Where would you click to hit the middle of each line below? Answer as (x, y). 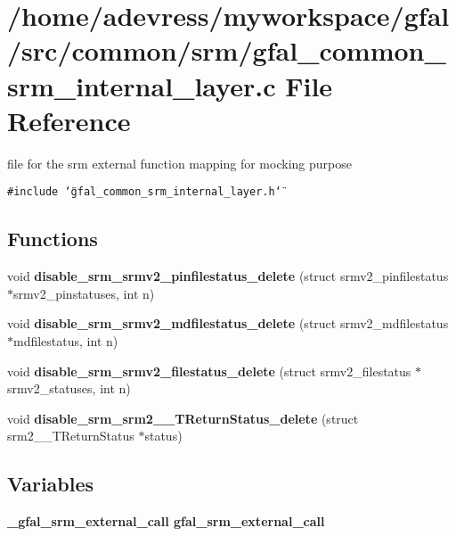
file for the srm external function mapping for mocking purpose (179, 163)
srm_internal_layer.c (142, 85)
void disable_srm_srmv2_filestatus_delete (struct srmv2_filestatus (209, 371)
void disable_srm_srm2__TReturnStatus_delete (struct (183, 418)
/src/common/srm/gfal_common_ (227, 50)
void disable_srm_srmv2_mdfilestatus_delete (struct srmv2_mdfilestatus (228, 323)
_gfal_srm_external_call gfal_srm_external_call (166, 521)
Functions (53, 239)
